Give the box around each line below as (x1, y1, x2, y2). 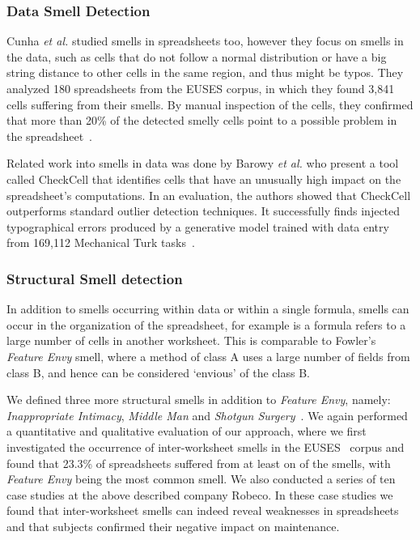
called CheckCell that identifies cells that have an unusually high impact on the (6, 170, 401, 187)
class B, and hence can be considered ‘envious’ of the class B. (6, 364, 310, 381)
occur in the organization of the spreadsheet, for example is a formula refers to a (6, 316, 406, 333)
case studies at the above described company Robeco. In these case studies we (6, 486, 393, 503)
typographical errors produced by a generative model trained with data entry (6, 218, 389, 235)
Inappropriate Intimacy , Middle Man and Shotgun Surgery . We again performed (6, 406, 408, 423)
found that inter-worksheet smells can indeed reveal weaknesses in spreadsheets (6, 502, 399, 519)
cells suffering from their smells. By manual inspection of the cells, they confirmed (6, 96, 414, 113)
